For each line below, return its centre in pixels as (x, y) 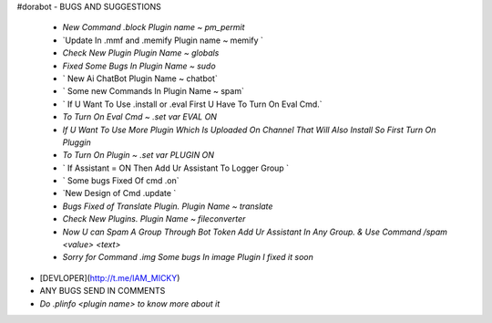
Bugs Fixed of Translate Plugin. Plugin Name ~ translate (168, 206)
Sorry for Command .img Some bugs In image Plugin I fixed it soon (188, 257)
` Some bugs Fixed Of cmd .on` (121, 181)
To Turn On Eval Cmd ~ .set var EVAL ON (140, 117)
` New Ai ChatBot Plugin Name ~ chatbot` (140, 78)
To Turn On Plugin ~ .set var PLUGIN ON (138, 155)
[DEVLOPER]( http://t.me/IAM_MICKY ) (110, 277)
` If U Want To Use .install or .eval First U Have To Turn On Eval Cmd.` (192, 104)
